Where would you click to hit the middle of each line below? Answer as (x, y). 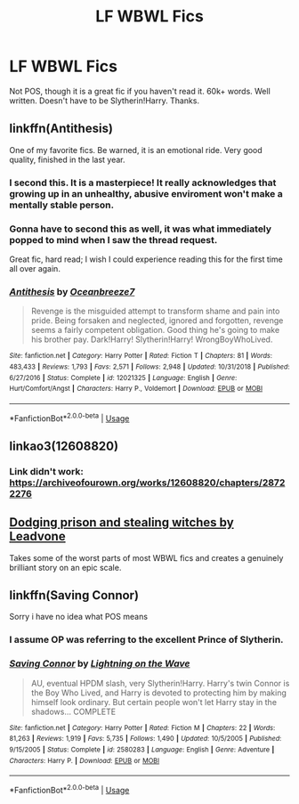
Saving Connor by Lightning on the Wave (100, 663)
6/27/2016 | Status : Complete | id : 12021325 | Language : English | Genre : (123, 378)
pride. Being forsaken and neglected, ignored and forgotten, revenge (157, 321)
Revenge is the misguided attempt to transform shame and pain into (155, 311)
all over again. (35, 268)
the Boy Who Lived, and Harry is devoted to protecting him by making (159, 693)
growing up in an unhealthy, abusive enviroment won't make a (146, 193)
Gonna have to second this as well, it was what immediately (141, 229)
